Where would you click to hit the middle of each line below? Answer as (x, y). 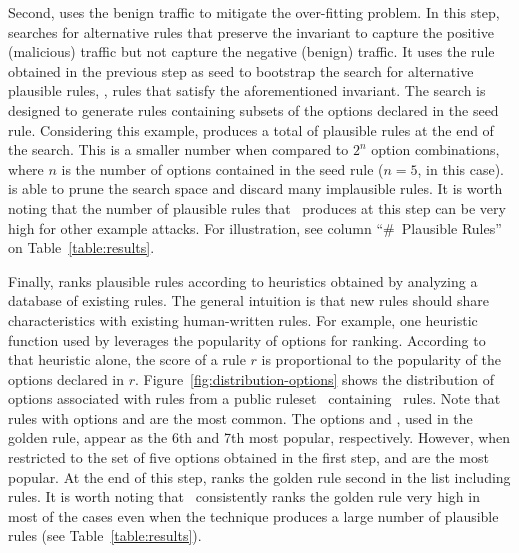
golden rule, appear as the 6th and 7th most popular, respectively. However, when (259, 437)
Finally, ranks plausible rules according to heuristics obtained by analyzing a (243, 280)
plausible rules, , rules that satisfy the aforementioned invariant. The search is (247, 90)
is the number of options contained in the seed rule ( (222, 168)
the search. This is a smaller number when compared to (178, 149)
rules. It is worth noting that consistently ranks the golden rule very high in (244, 496)
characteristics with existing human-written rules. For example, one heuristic (243, 319)
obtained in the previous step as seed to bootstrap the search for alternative (241, 70)
